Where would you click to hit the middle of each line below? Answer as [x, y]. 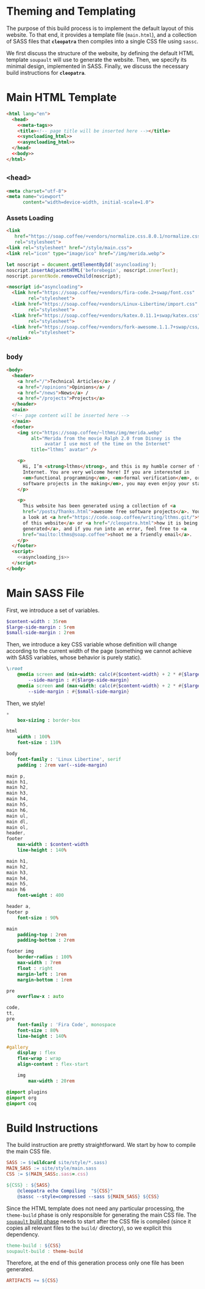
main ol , [17, 827]
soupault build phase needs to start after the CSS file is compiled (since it [99, 1221]
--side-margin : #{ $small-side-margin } [79, 691]
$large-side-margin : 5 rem [41, 627]
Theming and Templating [71, 11]
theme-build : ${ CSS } [34, 1246]
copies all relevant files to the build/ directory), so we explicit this [89, 1228]
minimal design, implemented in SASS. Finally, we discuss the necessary [98, 66]
